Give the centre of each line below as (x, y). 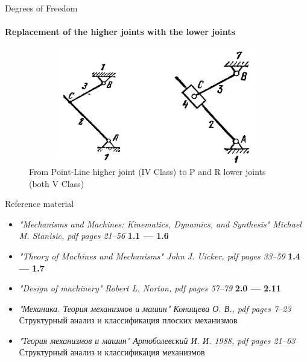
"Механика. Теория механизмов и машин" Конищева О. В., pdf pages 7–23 (155, 308)
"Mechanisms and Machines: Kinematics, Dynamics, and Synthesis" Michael (160, 224)
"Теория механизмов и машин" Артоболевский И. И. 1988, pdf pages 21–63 (157, 340)
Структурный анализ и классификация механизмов (112, 352)
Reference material (40, 204)
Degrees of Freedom (41, 8)
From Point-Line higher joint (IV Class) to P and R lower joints (147, 171)
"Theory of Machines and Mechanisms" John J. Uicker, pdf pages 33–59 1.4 (160, 256)
